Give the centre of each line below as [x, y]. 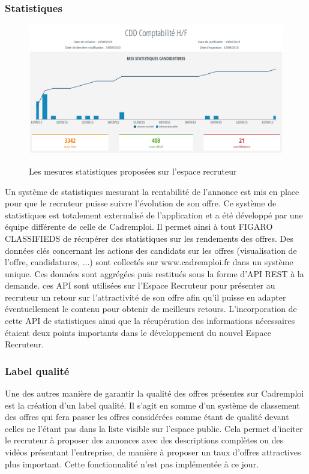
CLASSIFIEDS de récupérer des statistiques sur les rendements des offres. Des [149, 238]
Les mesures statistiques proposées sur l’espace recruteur [133, 171]
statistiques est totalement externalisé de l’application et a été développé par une [154, 214]
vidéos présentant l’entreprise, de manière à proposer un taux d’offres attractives [153, 452]
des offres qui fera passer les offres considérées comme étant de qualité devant [147, 417]
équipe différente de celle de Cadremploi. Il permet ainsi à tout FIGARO [139, 226]
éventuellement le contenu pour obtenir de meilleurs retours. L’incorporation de [151, 309]
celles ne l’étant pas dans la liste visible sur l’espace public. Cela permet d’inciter [154, 428]
